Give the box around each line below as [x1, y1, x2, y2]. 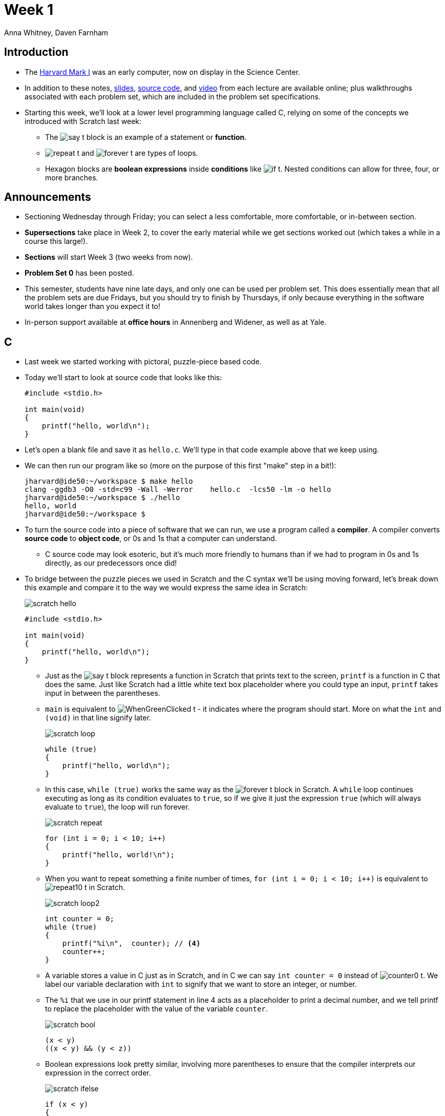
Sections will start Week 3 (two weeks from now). [25, 253, 193, 262]
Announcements [4, 191, 91, 204]
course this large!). [25, 237, 88, 246]
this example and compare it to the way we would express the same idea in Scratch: [25, 583, 308, 592]
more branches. [45, 173, 98, 182]
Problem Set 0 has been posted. [25, 268, 134, 278]
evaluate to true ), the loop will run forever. [45, 802, 190, 812]
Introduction [4, 46, 69, 59]
